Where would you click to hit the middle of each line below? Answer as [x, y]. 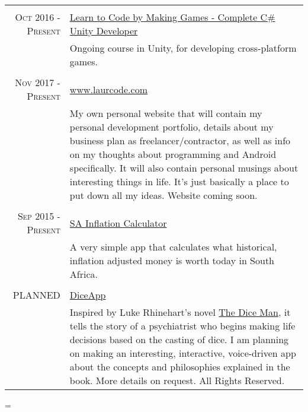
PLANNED [36, 295]
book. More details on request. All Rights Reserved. [177, 380]
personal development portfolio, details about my [171, 127]
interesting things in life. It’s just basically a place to [179, 181]
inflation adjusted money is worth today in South [172, 260]
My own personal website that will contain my [166, 113]
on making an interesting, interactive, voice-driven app [183, 353]
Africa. [84, 274]
